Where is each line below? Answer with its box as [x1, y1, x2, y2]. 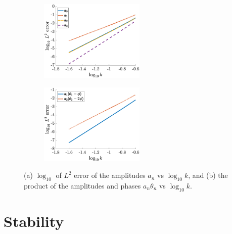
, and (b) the [188, 170, 228, 180]
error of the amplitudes [74, 170, 146, 180]
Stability [4, 210, 64, 231]
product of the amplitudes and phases [24, 180, 141, 191]
